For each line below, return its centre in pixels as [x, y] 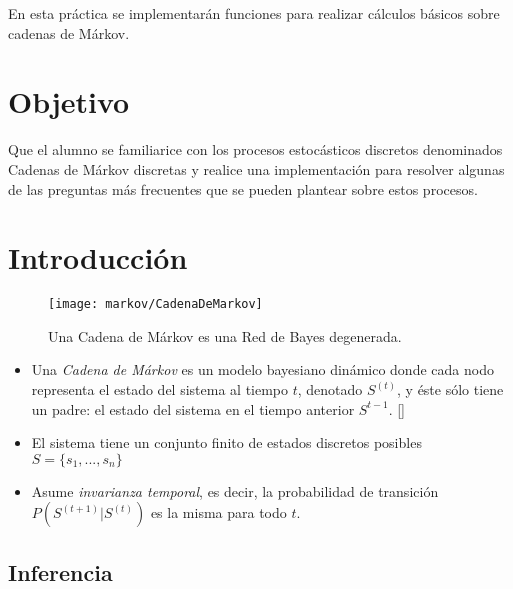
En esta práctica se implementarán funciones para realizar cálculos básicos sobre [254, 13]
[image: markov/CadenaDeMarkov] [155, 304]
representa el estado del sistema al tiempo [160, 389]
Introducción [98, 257]
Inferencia [60, 571]
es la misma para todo [218, 512]
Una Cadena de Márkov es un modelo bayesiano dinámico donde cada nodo [262, 369]
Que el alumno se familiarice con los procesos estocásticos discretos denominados [255, 149]
